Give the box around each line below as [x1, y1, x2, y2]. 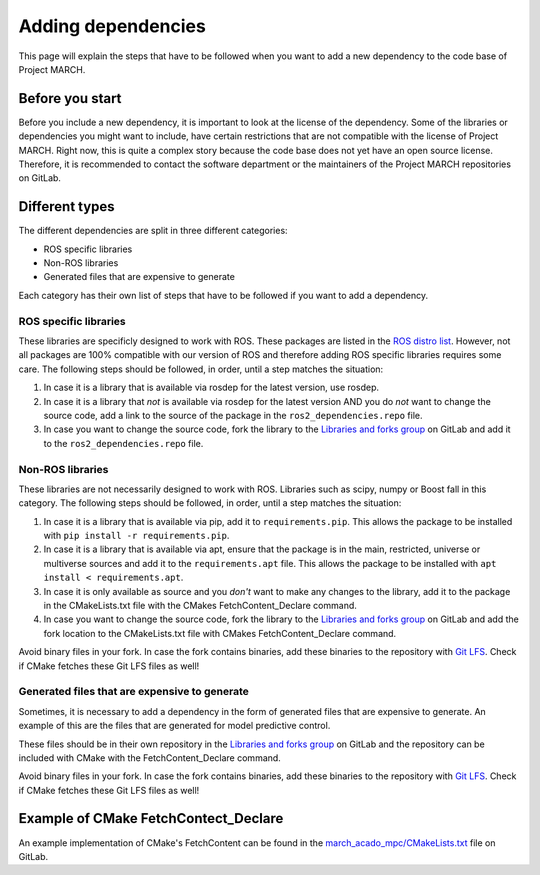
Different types [18, 198, 115, 215]
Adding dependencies [18, 15, 207, 37]
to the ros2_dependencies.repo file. [43, 437, 204, 449]
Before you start [18, 90, 122, 107]
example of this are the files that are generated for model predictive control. [18, 720, 331, 732]
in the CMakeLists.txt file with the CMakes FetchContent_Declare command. [43, 600, 357, 612]
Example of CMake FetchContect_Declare [18, 810, 284, 827]
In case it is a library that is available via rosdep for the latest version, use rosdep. [43, 381, 380, 394]
